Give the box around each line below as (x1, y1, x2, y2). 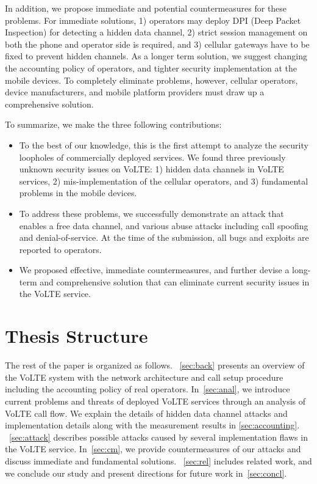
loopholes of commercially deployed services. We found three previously (19, 150, 286, 163)
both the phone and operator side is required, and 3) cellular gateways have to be (5, 37, 310, 50)
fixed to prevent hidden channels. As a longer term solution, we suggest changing (5, 50, 307, 62)
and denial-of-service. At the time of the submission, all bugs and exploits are (19, 231, 309, 244)
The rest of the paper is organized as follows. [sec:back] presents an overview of (5, 359, 305, 372)
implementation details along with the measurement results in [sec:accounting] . (5, 419, 300, 431)
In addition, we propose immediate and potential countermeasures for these (5, 2, 287, 14)
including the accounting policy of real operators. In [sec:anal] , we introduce (5, 383, 290, 395)
